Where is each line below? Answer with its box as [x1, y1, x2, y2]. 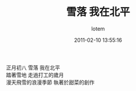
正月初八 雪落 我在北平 [6, 64, 60, 71]
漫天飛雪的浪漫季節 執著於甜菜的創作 [6, 79, 95, 86]
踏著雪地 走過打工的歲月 [6, 71, 64, 78]
